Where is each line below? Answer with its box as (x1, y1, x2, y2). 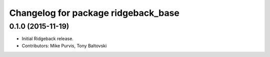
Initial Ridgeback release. (21, 36, 73, 42)
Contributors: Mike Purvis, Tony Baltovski (21, 43, 107, 49)
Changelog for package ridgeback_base (9, 7, 180, 18)
